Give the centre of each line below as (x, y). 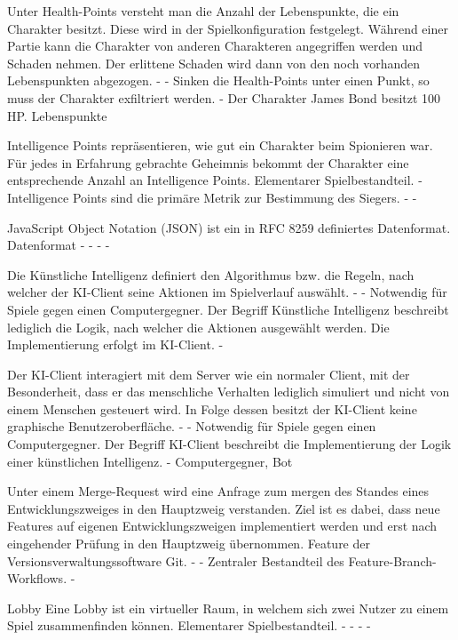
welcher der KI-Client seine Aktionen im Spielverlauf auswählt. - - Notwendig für (227, 292)
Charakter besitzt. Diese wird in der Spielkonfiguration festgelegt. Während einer (228, 28)
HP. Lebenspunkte (57, 115)
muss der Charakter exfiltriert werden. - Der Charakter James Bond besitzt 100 (224, 97)
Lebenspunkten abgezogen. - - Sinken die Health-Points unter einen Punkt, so (218, 80)
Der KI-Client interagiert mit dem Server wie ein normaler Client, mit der (209, 374)
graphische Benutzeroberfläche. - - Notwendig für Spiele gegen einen (192, 426)
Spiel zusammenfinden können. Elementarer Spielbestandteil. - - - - (189, 625)
